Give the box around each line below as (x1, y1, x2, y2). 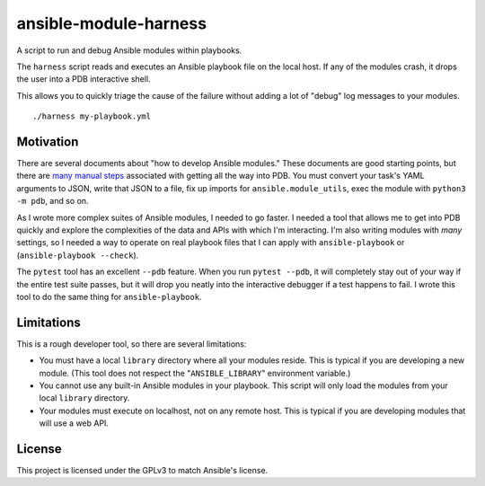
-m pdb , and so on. (16, 196, 89, 207)
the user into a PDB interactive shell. (16, 74, 152, 84)
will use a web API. (39, 418, 110, 429)
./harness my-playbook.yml (32, 111, 152, 121)
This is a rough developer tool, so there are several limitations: (16, 338, 247, 349)
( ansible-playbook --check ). (16, 250, 139, 261)
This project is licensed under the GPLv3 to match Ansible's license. (16, 465, 269, 476)
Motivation (16, 134, 79, 149)
